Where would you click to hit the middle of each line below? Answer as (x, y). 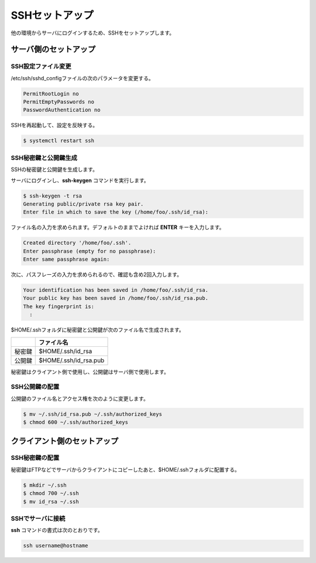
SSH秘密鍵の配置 (35, 458)
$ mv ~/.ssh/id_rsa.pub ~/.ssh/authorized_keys (92, 414)
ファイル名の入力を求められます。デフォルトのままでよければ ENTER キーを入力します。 (118, 227)
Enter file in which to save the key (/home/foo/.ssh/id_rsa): (116, 212)
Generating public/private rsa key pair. (83, 204)
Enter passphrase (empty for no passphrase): (90, 251)
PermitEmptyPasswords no (59, 102)
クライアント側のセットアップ (65, 441)
